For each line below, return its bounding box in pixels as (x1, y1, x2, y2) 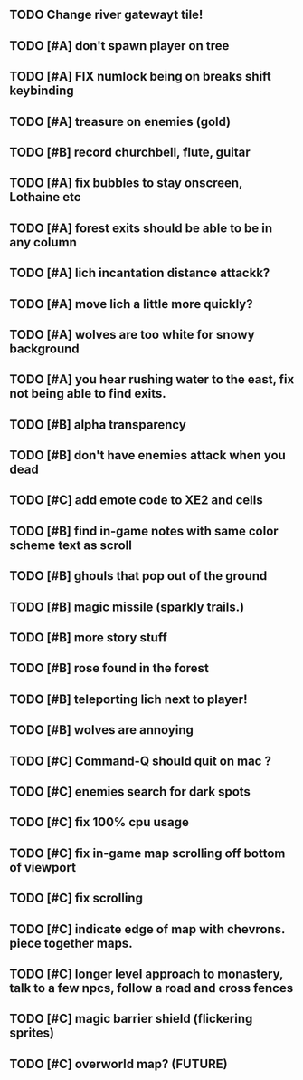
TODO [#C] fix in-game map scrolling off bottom (9, 845, 286, 861)
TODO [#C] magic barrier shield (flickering (9, 1011, 253, 1027)
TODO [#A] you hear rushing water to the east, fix (9, 371, 295, 388)
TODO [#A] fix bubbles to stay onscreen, (9, 176, 242, 191)
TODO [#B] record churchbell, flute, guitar (9, 144, 251, 159)
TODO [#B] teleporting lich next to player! (9, 691, 248, 707)
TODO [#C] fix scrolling (9, 891, 143, 906)
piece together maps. (9, 935, 133, 950)
